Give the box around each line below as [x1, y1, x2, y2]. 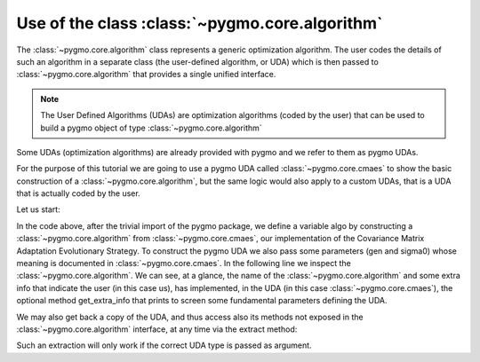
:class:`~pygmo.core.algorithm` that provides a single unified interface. [16, 69, 276, 80]
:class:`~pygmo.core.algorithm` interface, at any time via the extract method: [16, 324, 298, 334]
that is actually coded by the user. [16, 188, 141, 199]
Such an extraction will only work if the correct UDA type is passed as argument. [16, 340, 312, 350]
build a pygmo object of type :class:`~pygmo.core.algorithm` [40, 122, 262, 133]
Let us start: [16, 204, 61, 215]
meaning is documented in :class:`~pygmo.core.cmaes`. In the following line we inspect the [16, 258, 351, 269]
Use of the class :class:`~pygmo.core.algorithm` [16, 13, 383, 33]
